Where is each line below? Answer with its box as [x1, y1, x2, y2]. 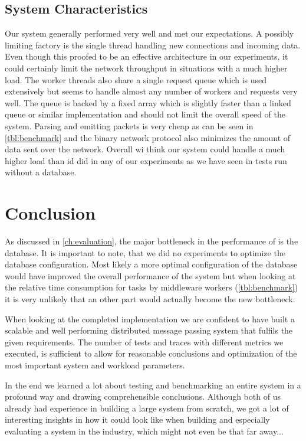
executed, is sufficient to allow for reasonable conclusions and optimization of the [5, 347, 297, 360]
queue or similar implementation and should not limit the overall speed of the [5, 108, 285, 120]
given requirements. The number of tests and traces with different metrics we [5, 335, 284, 348]
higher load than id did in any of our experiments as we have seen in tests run [5, 154, 287, 166]
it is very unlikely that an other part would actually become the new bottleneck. [5, 293, 295, 305]
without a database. [5, 166, 77, 178]
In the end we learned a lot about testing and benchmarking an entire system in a [5, 378, 301, 391]
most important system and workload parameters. [5, 358, 185, 371]
